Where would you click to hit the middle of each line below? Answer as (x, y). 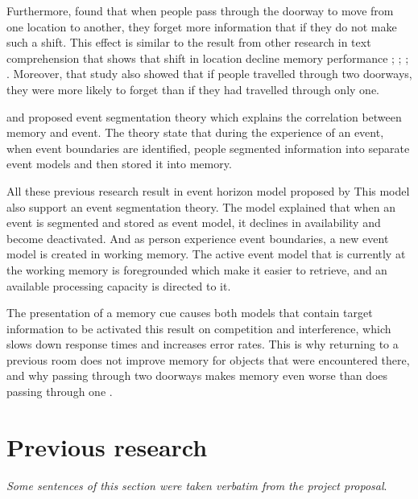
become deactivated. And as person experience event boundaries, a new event (198, 238)
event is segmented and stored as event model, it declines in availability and (194, 223)
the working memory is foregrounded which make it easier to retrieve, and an (197, 269)
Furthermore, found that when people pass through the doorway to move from (200, 10)
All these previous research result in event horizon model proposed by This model (208, 190)
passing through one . (60, 392)
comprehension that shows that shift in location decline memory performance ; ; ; (208, 58)
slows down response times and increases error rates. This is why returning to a (203, 344)
